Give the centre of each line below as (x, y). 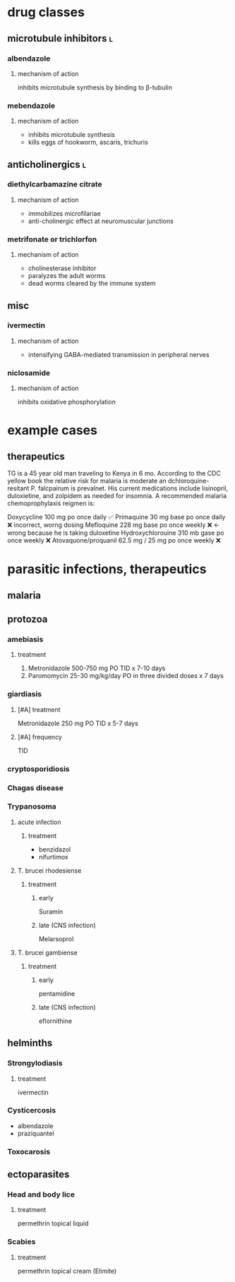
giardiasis (25, 694)
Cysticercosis (32, 1111)
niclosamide (29, 373)
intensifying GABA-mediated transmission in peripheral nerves (119, 354)
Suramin (51, 912)
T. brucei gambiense (47, 953)
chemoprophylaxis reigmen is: (51, 503)
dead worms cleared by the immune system (92, 284)
